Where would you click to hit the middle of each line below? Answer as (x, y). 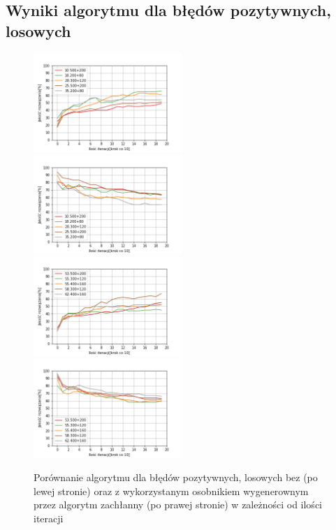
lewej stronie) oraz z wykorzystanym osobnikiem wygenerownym (171, 491)
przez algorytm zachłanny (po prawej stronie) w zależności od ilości (178, 505)
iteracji (49, 518)
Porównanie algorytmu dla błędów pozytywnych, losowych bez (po (176, 477)
